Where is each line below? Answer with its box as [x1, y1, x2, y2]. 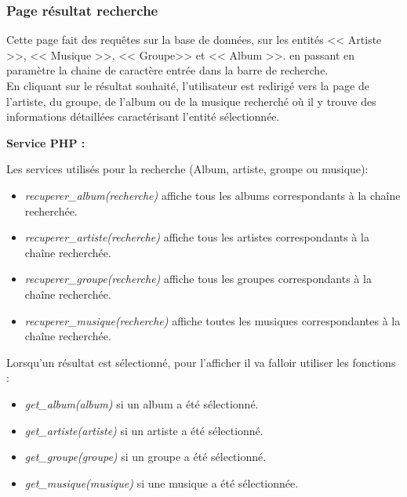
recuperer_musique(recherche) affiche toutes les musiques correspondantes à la [24, 312, 401, 328]
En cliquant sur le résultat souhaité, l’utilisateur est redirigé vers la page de [6, 78, 369, 93]
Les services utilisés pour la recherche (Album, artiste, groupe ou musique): [6, 161, 369, 177]
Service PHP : [6, 134, 85, 151]
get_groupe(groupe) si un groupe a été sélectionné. [24, 448, 267, 465]
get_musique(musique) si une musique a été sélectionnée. [24, 474, 299, 491]
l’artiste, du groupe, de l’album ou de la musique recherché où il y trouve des [6, 93, 376, 109]
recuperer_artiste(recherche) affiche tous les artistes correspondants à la [24, 229, 369, 245]
